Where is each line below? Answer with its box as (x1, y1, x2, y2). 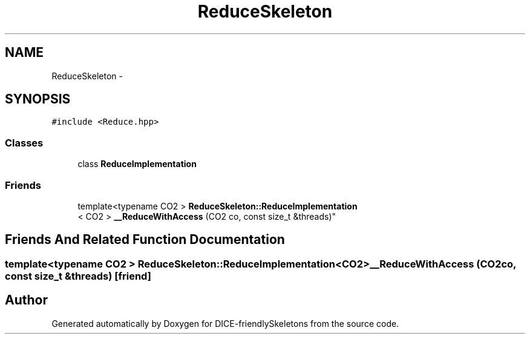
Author (5, 292, 48, 308)
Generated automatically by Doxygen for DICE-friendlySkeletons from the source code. (51, 318, 399, 329)
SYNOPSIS (5, 91, 71, 107)
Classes (5, 136, 44, 149)
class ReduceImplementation (77, 159, 197, 169)
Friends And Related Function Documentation (5, 232, 285, 248)
